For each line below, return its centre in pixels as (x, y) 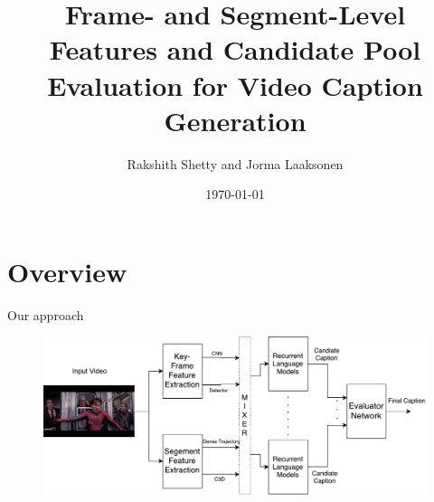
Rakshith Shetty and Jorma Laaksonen (235, 163)
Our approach (46, 314)
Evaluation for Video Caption (235, 85)
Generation (235, 120)
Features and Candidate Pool (235, 49)
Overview (67, 271)
